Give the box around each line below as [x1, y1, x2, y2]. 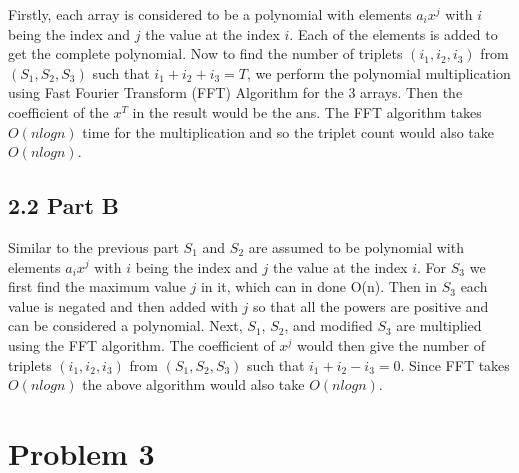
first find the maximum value [8, 276, 186, 297]
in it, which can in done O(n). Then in [200, 276, 438, 297]
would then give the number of [297, 334, 485, 355]
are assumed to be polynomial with [248, 236, 464, 257]
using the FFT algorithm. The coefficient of [8, 334, 275, 355]
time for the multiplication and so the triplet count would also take [82, 121, 494, 142]
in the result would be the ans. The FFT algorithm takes [132, 101, 482, 122]
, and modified [284, 315, 373, 336]
